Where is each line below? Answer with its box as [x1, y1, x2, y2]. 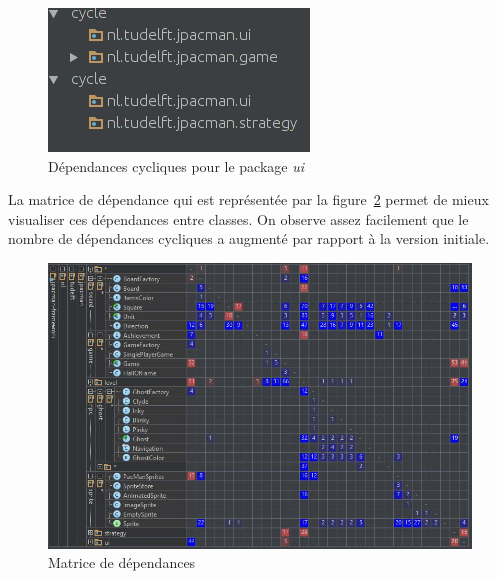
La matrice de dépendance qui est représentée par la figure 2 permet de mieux [8, 189, 489, 210]
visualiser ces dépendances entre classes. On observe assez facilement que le [8, 208, 469, 229]
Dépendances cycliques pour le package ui [48, 155, 305, 176]
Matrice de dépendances [48, 552, 196, 573]
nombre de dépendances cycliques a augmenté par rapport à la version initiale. [8, 228, 490, 249]
